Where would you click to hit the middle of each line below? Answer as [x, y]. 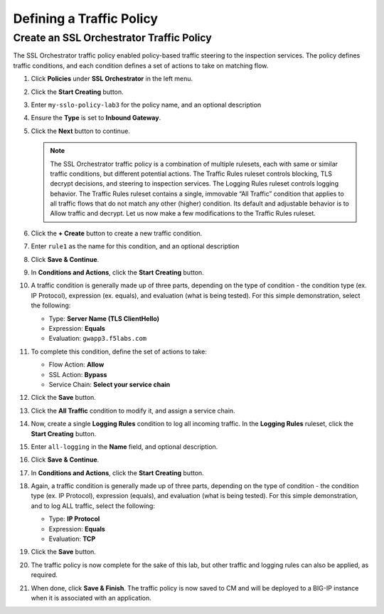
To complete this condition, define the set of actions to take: [119, 351]
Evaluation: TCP [72, 539]
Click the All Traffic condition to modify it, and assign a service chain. [133, 411]
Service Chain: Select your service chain [110, 384]
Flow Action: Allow [76, 365]
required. [44, 575]
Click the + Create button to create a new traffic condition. [117, 233]
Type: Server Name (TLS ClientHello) [104, 318]
